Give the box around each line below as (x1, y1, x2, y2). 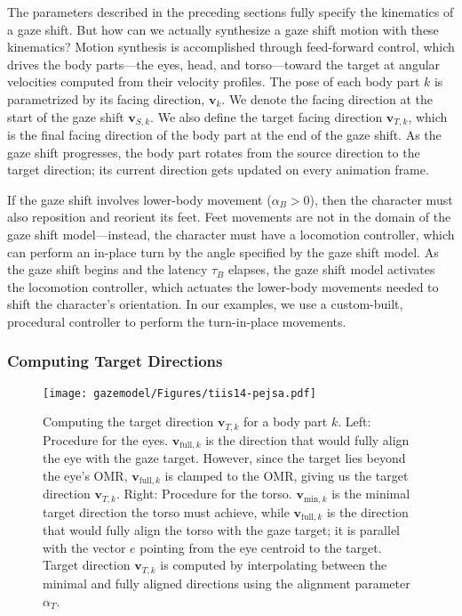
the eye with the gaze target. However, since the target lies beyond (43, 449, 406, 467)
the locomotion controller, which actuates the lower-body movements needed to (7, 277, 439, 296)
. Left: (338, 412, 371, 431)
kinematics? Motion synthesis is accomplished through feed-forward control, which (7, 37, 455, 56)
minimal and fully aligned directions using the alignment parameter (43, 573, 410, 592)
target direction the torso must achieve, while (43, 502, 290, 521)
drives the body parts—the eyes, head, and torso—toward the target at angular (7, 54, 441, 73)
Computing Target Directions (7, 350, 223, 372)
